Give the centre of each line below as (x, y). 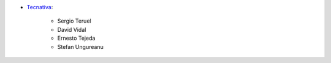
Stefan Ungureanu (80, 46)
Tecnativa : (40, 7)
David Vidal (72, 29)
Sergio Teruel (74, 21)
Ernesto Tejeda (76, 38)
